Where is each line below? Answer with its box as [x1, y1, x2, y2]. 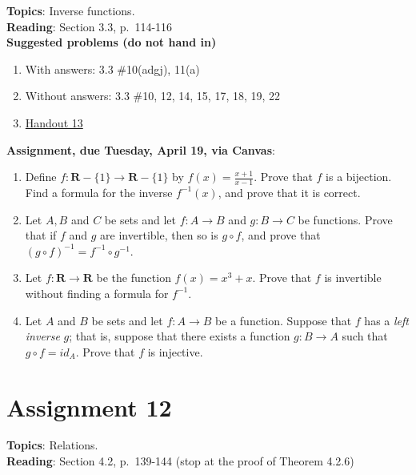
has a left [364, 312, 409, 328]
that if [25, 227, 57, 244]
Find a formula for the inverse [25, 183, 173, 200]
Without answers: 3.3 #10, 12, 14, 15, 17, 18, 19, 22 [25, 87, 281, 104]
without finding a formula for [25, 284, 169, 301]
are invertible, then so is [100, 227, 218, 244]
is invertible [324, 269, 382, 286]
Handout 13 [25, 114, 83, 131]
